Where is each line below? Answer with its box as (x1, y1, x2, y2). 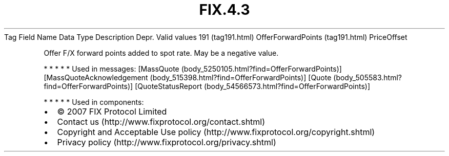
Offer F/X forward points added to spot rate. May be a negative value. (44, 48, 279, 57)
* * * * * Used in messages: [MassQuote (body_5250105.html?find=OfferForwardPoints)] (44, 64, 342, 73)
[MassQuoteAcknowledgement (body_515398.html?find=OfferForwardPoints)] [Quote (44, 73, 332, 82)
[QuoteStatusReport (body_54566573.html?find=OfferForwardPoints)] (135, 81, 371, 91)
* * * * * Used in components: (44, 97, 144, 106)
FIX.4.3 (199, 1, 250, 18)
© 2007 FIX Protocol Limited (57, 106, 167, 117)
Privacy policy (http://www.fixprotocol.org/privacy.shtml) (57, 137, 276, 147)
